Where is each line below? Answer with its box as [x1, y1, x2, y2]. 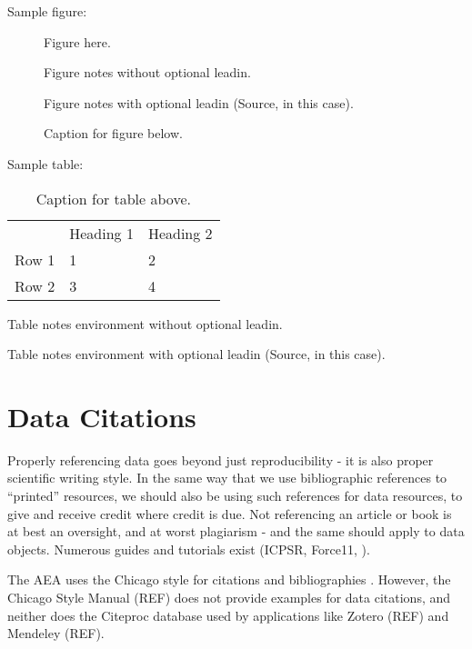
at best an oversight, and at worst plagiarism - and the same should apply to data [7, 522, 465, 541]
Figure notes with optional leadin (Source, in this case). [44, 93, 354, 112]
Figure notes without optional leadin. [44, 63, 251, 82]
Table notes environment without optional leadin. [7, 314, 283, 333]
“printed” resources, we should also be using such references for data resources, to [7, 486, 463, 505]
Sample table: [7, 154, 84, 173]
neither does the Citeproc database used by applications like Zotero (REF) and [7, 605, 449, 624]
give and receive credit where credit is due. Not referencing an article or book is [7, 504, 452, 523]
